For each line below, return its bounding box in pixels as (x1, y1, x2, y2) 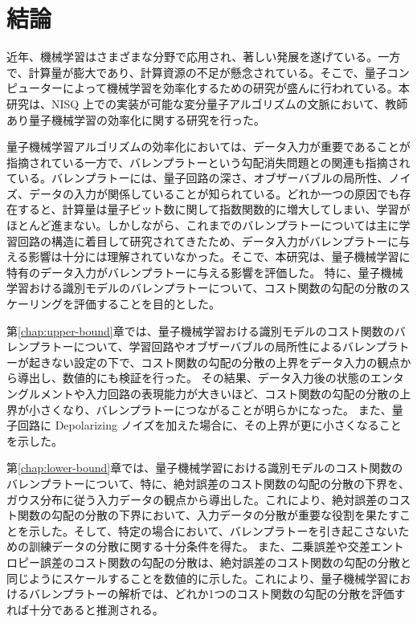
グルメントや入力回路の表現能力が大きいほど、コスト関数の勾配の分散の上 (17, 385, 411, 401)
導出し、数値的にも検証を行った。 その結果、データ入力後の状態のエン (17, 369, 393, 386)
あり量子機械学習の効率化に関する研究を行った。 (6, 111, 265, 128)
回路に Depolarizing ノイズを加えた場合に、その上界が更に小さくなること (17, 417, 402, 434)
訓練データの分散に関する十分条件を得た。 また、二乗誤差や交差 (28, 538, 370, 555)
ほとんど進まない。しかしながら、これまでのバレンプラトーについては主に (6, 217, 399, 234)
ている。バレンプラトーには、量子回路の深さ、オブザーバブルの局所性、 (6, 169, 389, 186)
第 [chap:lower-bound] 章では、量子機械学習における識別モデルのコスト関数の (6, 459, 403, 476)
